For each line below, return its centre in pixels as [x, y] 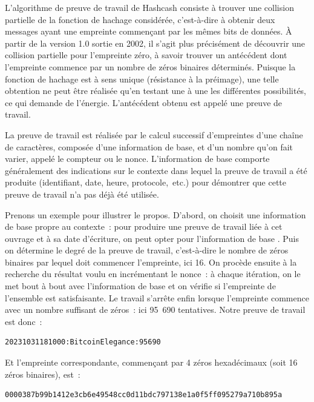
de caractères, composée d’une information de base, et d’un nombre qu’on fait [149, 146]
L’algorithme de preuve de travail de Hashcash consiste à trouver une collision [149, 7]
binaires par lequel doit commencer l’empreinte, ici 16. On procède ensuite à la [151, 262]
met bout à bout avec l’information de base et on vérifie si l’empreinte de [140, 286]
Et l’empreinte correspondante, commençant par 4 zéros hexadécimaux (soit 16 [151, 362]
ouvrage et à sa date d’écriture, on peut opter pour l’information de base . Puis [152, 238]
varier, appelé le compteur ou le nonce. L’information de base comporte [137, 159]
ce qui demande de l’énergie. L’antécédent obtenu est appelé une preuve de [144, 102]
